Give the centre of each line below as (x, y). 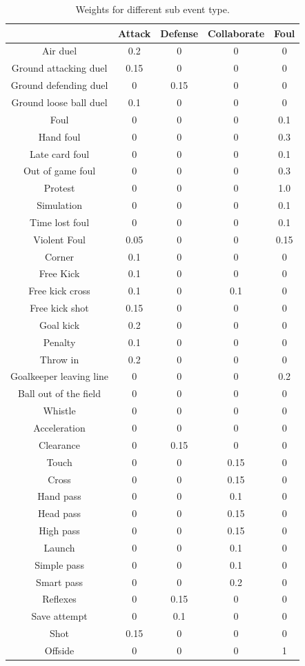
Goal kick (60, 324)
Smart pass (59, 582)
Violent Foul (59, 239)
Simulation (59, 205)
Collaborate (236, 33)
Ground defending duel (59, 85)
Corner (60, 256)
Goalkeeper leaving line (60, 376)
